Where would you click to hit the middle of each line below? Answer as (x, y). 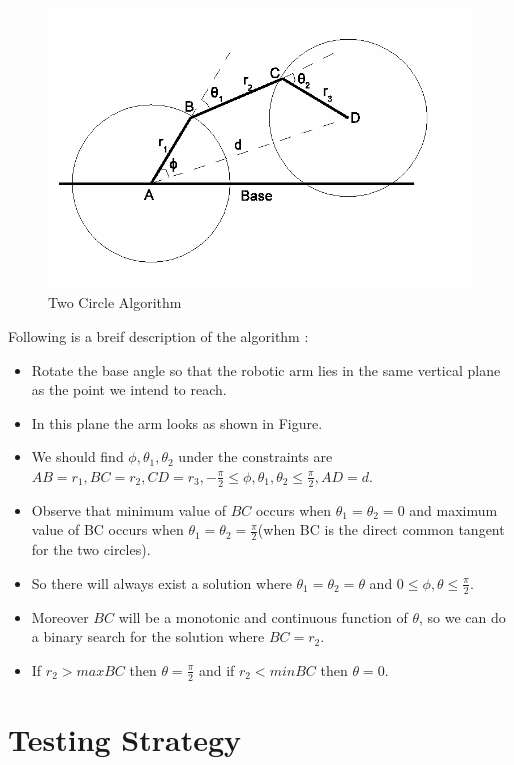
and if (216, 669)
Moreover (60, 616)
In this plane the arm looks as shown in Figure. (177, 422)
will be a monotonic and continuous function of (263, 616)
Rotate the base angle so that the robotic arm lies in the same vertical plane (266, 369)
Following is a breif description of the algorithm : (158, 335)
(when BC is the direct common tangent (381, 529)
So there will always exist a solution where (161, 582)
